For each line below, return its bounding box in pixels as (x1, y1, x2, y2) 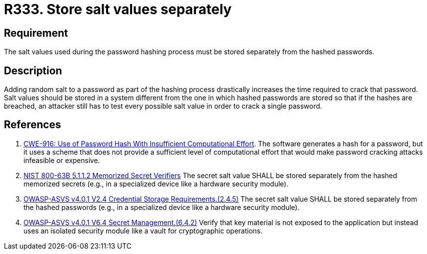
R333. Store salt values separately (4, 1, 232, 18)
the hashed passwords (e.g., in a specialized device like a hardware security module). (23, 203, 300, 211)
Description (4, 64, 62, 77)
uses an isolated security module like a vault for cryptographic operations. (23, 226, 263, 235)
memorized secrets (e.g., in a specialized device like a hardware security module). (23, 179, 289, 188)
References (4, 118, 61, 131)
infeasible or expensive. (23, 156, 100, 164)
